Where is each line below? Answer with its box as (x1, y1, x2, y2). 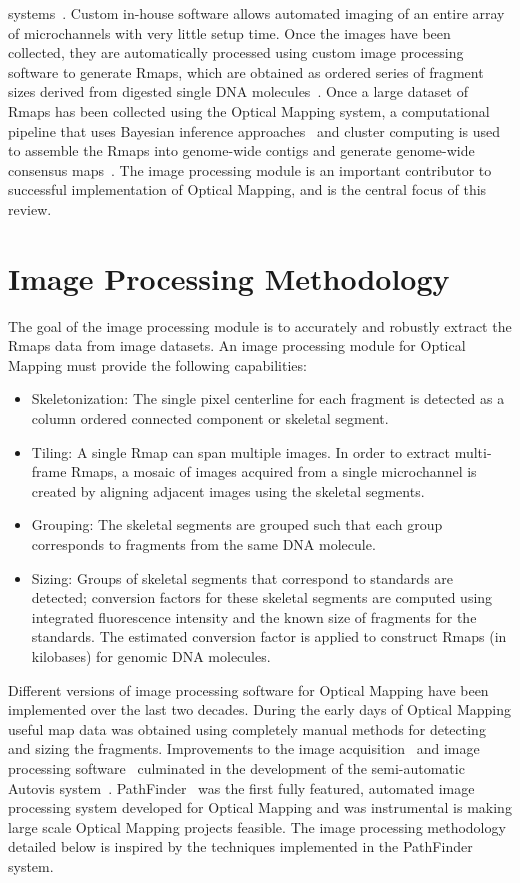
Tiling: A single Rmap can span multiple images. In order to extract (31, 441, 450, 462)
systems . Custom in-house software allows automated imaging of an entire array (8, 3, 505, 23)
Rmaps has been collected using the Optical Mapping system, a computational (8, 100, 490, 121)
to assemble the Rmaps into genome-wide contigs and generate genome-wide (8, 140, 475, 161)
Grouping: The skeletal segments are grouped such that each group (31, 514, 443, 535)
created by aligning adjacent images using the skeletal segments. (31, 480, 425, 501)
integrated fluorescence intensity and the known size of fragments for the (31, 606, 477, 627)
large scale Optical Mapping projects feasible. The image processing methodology (8, 816, 506, 837)
